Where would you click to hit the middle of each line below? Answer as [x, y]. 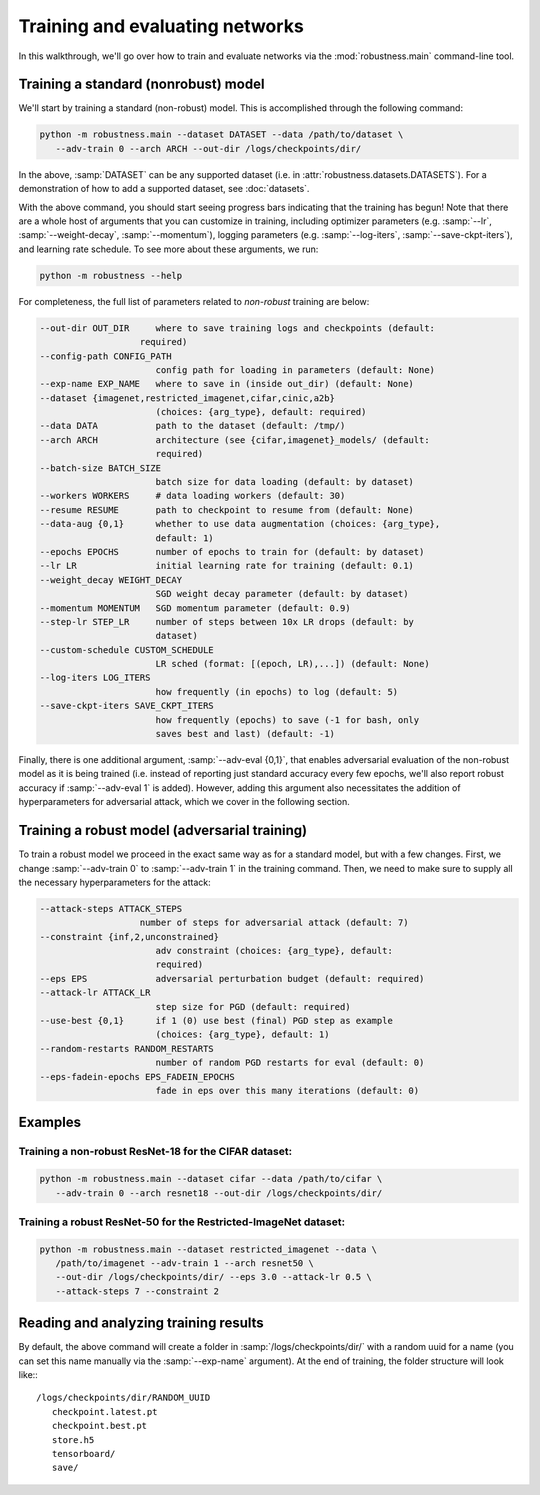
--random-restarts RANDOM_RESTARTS [126, 1048]
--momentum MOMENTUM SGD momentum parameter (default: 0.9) [195, 608]
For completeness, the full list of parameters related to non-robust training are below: [194, 301]
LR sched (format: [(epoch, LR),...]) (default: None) [292, 664]
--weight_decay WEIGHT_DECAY [111, 579]
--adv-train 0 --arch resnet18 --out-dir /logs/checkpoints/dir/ [219, 1193]
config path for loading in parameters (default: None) [295, 369]
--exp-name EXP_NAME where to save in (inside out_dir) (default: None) [227, 384]
